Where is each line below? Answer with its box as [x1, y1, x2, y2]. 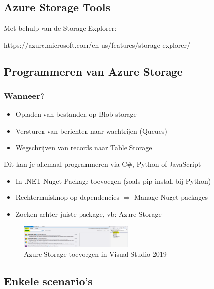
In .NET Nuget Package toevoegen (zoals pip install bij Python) [15, 175, 211, 186]
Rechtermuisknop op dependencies [15, 192, 120, 202]
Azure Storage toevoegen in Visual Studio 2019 [24, 248, 167, 259]
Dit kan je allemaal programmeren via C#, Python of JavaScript [4, 159, 201, 169]
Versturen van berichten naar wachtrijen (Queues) [15, 125, 167, 136]
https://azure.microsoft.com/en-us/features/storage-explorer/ [4, 39, 191, 49]
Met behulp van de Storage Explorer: [4, 23, 117, 33]
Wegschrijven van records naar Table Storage [15, 142, 152, 152]
